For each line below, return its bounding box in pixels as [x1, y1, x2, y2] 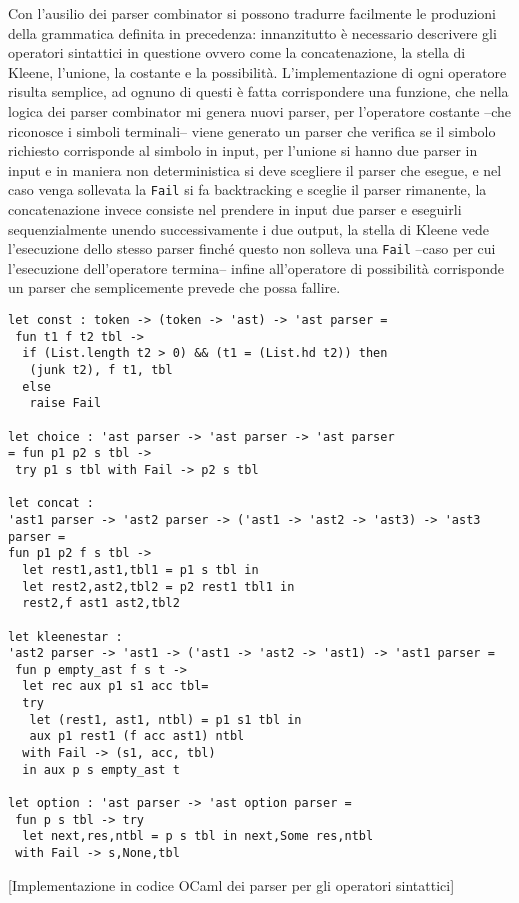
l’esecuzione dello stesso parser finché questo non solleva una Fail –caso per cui [8, 238, 496, 259]
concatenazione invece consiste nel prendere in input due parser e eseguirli [8, 199, 462, 219]
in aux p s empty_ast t [22, 762, 180, 777]
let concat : [8, 496, 94, 511]
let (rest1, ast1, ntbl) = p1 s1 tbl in [29, 712, 302, 727]
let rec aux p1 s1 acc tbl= [22, 679, 209, 694]
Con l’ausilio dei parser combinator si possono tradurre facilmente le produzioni [8, 3, 496, 23]
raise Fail [29, 396, 102, 411]
